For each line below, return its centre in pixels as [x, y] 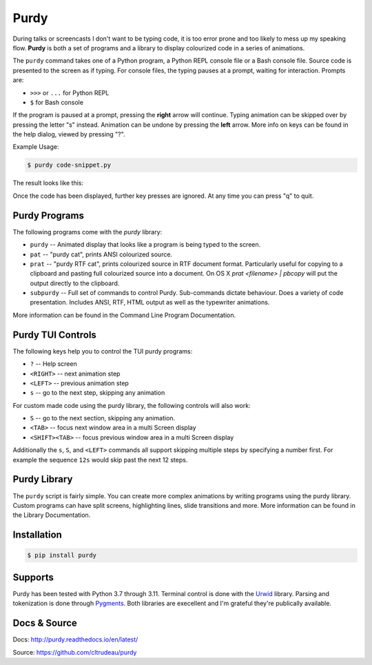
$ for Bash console [57, 102]
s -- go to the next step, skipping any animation [97, 393]
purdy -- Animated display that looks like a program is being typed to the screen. [145, 245]
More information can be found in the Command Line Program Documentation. [124, 315]
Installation [37, 535]
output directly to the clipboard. [75, 283]
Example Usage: [36, 147]
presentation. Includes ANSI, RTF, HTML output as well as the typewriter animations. [150, 303]
